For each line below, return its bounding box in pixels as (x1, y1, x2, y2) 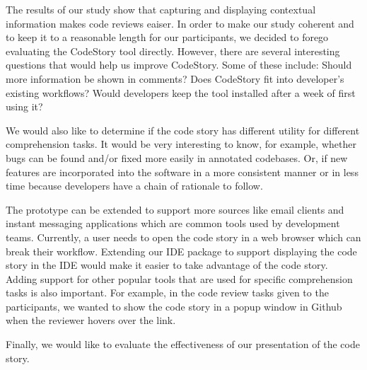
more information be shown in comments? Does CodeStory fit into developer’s (6, 71, 344, 86)
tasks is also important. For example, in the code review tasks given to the (6, 285, 329, 300)
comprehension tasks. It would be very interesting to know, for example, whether (6, 137, 356, 151)
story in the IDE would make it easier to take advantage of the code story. (6, 258, 328, 272)
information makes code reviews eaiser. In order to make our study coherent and (6, 16, 354, 30)
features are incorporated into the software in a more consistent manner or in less (6, 164, 359, 179)
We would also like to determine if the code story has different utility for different (6, 122, 360, 137)
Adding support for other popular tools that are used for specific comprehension (6, 271, 353, 286)
